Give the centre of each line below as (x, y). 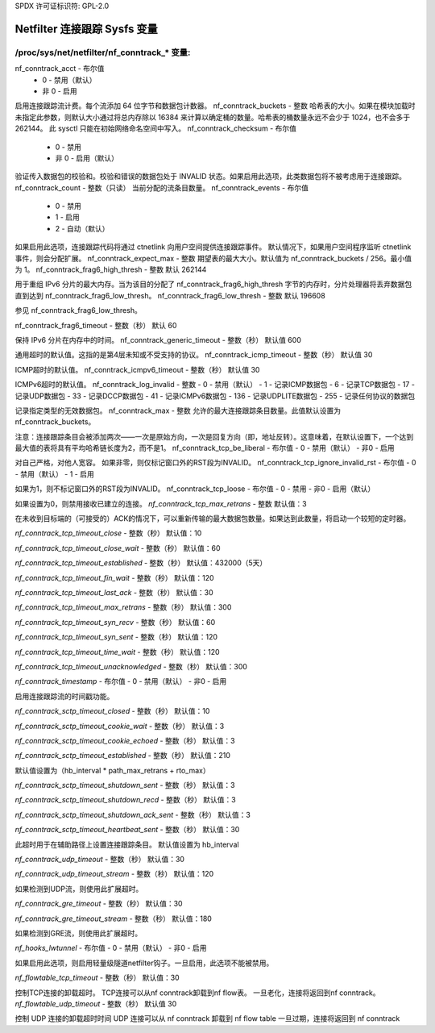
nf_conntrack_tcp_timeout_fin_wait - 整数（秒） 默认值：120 (114, 577)
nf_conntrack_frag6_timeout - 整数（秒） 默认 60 (96, 325)
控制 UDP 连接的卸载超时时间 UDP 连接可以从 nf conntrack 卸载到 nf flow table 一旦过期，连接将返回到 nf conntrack (207, 1018)
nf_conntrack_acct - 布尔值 (60, 69)
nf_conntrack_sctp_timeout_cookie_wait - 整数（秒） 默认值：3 (120, 726)
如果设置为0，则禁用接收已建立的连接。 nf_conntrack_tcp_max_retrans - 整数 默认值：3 (161, 503)
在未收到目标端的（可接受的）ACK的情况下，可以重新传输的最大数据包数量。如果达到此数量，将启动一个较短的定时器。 (213, 519)
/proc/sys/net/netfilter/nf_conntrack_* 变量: (103, 52)
